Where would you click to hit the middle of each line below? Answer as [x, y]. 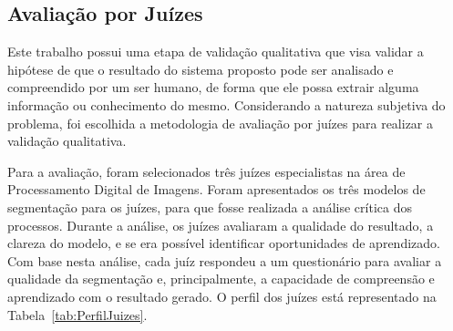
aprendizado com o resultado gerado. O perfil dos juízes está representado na [222, 296]
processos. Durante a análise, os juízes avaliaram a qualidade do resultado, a [221, 225]
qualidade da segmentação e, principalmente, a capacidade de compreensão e [221, 279]
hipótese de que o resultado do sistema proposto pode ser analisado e [201, 69]
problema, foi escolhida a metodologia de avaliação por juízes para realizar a [221, 123]
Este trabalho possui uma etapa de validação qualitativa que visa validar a [216, 52]
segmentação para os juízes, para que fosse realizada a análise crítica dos [210, 207]
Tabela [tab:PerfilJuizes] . [77, 314]
